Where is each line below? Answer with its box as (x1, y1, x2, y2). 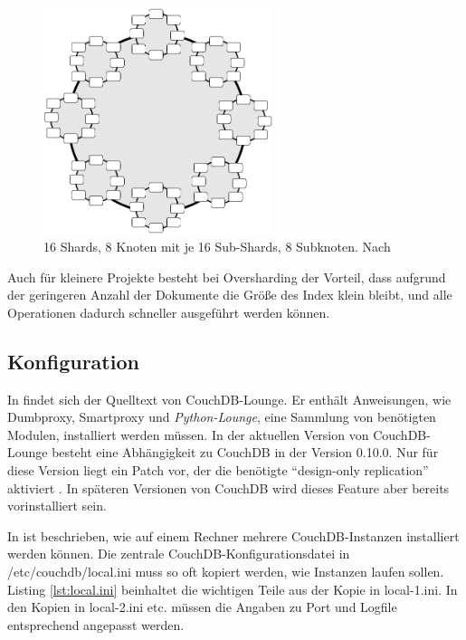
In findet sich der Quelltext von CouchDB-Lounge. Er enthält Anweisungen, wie (7, 389, 452, 408)
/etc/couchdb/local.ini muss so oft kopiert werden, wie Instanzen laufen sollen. (7, 562, 444, 581)
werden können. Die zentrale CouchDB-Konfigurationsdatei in (7, 544, 350, 563)
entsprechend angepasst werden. (7, 615, 185, 634)
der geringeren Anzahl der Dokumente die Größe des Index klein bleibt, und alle (7, 285, 452, 304)
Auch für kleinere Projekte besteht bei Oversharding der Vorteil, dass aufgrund (7, 267, 446, 286)
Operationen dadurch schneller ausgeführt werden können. (7, 302, 330, 321)
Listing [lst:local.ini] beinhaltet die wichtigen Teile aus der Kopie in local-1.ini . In (7, 579, 458, 598)
